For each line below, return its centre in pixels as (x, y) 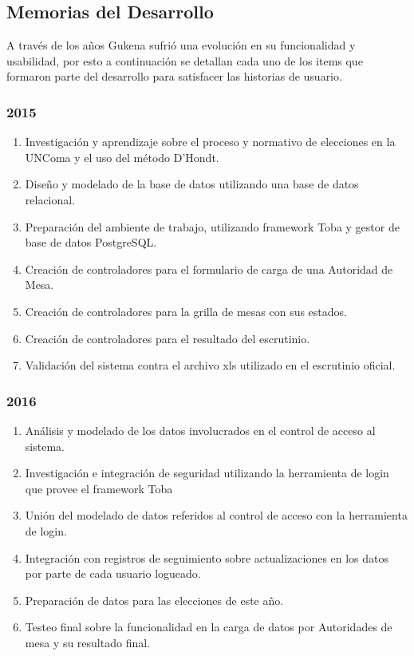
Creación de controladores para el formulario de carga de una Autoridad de (209, 269)
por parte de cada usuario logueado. (113, 573)
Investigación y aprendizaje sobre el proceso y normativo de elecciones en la (210, 142)
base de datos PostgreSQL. (91, 242)
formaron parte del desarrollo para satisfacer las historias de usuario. (174, 76)
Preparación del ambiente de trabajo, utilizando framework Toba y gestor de (212, 226)
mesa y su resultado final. (88, 642)
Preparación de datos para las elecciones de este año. (154, 600)
